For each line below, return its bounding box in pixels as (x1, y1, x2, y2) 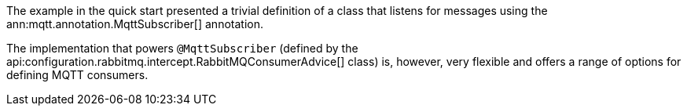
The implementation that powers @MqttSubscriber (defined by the (6, 42, 358, 55)
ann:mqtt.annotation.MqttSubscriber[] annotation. (6, 17, 263, 31)
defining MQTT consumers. (6, 68, 149, 81)
